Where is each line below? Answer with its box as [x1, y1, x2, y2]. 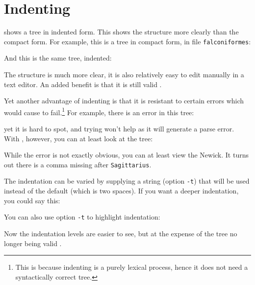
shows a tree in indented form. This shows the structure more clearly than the [4, 27, 239, 37]
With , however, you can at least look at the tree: [4, 133, 153, 143]
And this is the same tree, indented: [4, 53, 112, 63]
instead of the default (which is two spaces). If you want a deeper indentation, [4, 186, 239, 196]
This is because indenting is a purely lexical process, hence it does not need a [15, 262, 248, 272]
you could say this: [4, 195, 60, 205]
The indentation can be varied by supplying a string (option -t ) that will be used [4, 176, 250, 186]
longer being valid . [4, 238, 62, 248]
